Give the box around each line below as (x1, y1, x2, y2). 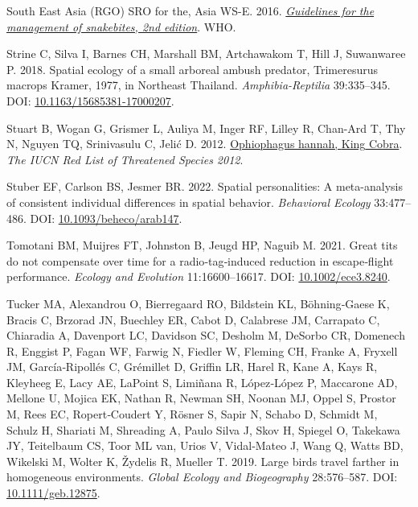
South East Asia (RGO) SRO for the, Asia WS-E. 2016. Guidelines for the (6, 2, 375, 19)
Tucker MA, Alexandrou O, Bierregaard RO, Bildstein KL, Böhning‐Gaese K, (6, 295, 390, 311)
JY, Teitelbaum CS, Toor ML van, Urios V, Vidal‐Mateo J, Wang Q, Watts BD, (6, 437, 404, 454)
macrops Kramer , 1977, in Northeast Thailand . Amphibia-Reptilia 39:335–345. (6, 76, 391, 93)
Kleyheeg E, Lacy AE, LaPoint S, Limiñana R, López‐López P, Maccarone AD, (6, 373, 398, 390)
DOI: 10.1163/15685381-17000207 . (6, 92, 174, 109)
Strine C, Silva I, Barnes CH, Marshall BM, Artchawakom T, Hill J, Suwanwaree (6, 45, 406, 62)
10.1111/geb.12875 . (6, 484, 100, 501)
